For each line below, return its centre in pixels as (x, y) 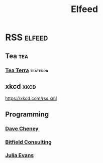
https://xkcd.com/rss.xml (31, 98)
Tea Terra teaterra (27, 70)
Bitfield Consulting (28, 142)
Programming (27, 114)
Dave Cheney (22, 128)
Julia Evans (20, 155)
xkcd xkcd (21, 86)
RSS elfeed (27, 37)
